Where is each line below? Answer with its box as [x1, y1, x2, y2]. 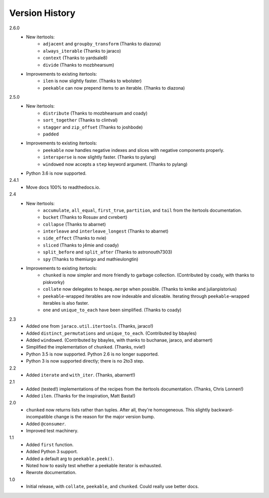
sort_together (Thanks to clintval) [43, 117, 118, 123]
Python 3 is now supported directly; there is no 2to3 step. [26, 358, 144, 364]
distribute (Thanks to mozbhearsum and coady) [43, 110, 148, 116]
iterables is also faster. [43, 300, 89, 306]
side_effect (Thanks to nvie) [43, 235, 107, 241]
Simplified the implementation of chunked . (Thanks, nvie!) [26, 344, 145, 350]
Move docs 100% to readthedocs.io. [26, 184, 101, 190]
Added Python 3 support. [26, 449, 78, 455]
